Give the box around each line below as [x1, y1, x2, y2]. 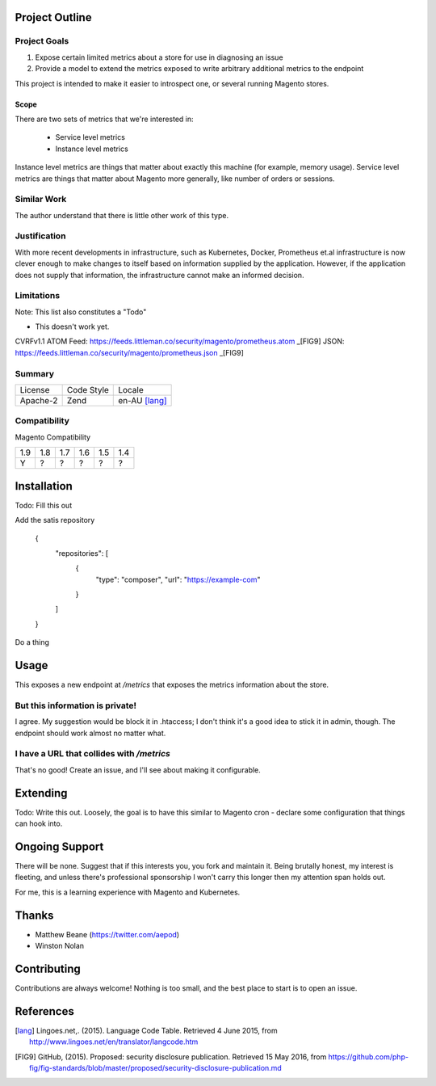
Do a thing [15, 638, 50, 647]
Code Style [66, 385, 109, 396]
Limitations [15, 290, 61, 301]
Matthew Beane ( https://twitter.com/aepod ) [35, 929, 180, 939]
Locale [118, 385, 145, 396]
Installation [15, 479, 73, 493]
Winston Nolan [35, 941, 85, 951]
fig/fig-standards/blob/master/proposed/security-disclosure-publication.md [29, 1063, 282, 1073]
